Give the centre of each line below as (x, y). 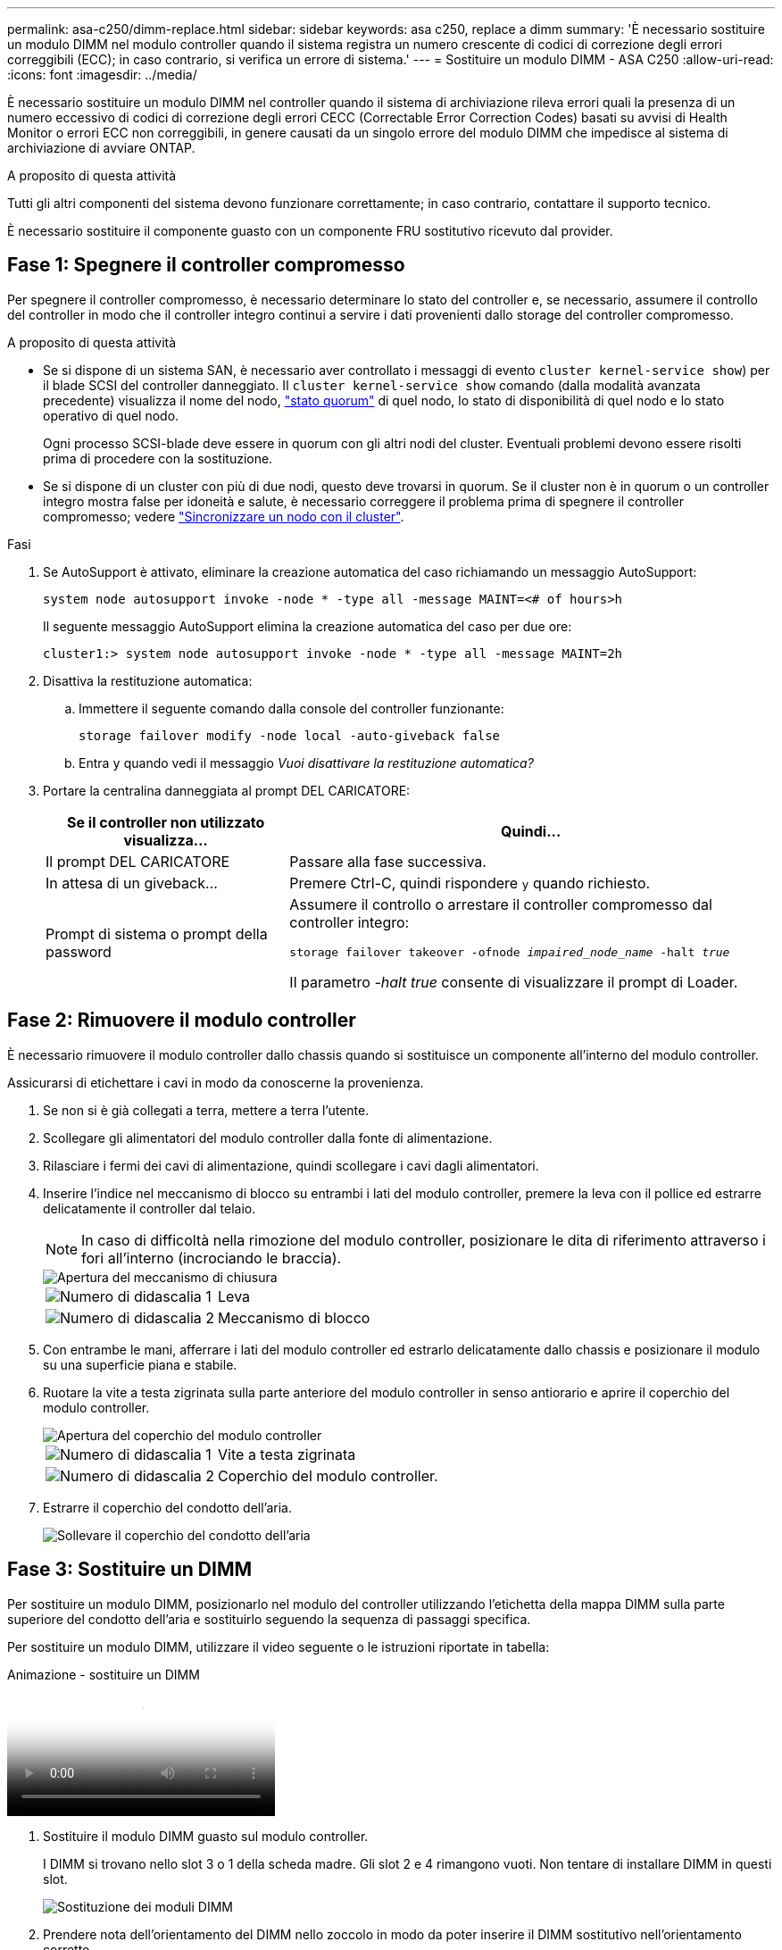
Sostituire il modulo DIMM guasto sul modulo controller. (206, 1836)
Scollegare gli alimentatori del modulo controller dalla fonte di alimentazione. (268, 1137)
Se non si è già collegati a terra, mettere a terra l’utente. (206, 1110)
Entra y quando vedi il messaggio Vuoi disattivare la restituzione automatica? (306, 762)
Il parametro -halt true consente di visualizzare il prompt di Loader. (514, 982)
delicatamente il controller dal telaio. (150, 1208)
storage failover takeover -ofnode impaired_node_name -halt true (510, 952)
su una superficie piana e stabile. (140, 1364)
